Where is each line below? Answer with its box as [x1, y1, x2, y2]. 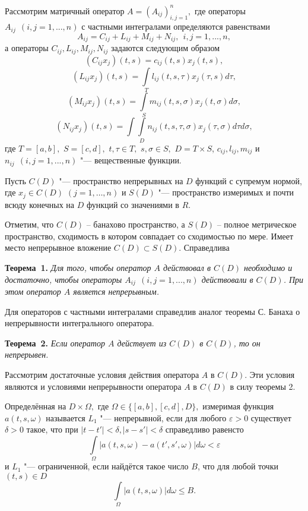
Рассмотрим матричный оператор [5, 4, 125, 17]
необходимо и [244, 261, 293, 273]
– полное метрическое [217, 218, 297, 231]
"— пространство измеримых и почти [158, 186, 294, 198]
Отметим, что [5, 218, 54, 231]
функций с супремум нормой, [195, 174, 302, 187]
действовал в [163, 261, 211, 273]
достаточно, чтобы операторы [5, 273, 122, 285]
